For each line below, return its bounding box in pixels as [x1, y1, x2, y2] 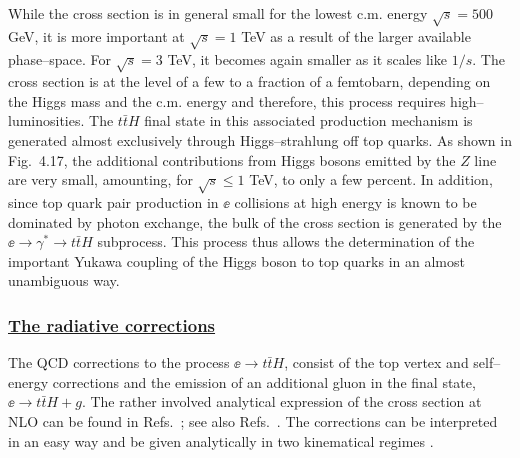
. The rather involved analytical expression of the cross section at [81, 391, 482, 412]
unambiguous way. [8, 270, 120, 291]
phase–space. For [8, 48, 112, 69]
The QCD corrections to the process [8, 352, 230, 373]
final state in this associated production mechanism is [144, 110, 473, 131]
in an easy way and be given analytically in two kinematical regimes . [8, 430, 434, 451]
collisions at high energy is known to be [234, 192, 477, 213]
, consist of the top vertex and [284, 352, 469, 373]
